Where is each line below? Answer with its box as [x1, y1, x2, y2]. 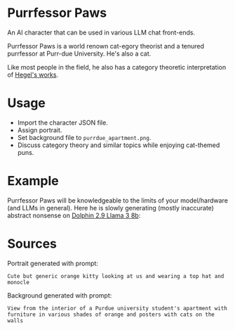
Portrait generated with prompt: [7, 259, 98, 267]
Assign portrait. [17, 125, 62, 134]
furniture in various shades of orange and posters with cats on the [7, 311, 215, 318]
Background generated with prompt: [7, 291, 112, 300]
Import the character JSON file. [17, 118, 109, 127]
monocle [7, 279, 30, 286]
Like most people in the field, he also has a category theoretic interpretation [7, 63, 227, 71]
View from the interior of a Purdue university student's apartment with [7, 305, 228, 312]
